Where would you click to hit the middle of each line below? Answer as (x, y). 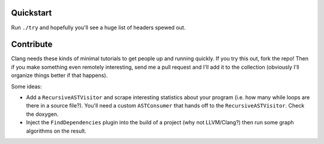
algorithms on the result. (56, 131)
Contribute (32, 45)
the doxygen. (42, 114)
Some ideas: (26, 86)
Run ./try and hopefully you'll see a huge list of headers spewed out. (98, 27)
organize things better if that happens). (59, 75)
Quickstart (31, 13)
